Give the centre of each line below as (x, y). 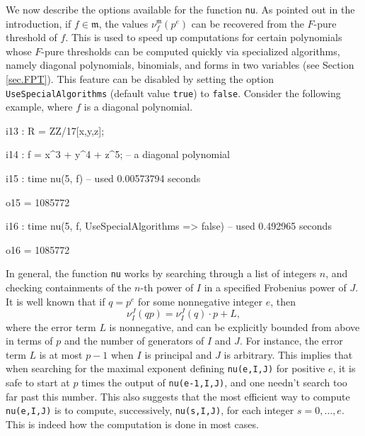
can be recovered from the (248, 23)
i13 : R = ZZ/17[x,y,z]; (55, 130)
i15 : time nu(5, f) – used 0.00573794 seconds (103, 178)
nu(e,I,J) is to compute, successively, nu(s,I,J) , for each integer (150, 410)
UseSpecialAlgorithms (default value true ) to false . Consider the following (173, 93)
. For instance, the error (291, 341)
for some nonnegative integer (201, 301)
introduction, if (39, 23)
